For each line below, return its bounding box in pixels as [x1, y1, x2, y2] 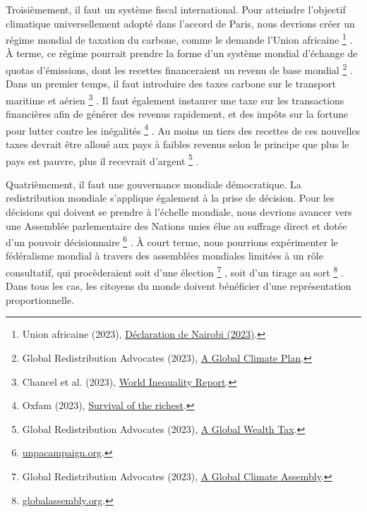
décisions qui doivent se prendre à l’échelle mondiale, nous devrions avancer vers [6, 205, 352, 219]
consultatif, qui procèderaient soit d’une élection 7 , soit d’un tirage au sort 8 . [6, 263, 344, 279]
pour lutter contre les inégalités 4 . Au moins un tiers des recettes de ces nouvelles [6, 121, 361, 138]
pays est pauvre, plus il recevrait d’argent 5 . [6, 151, 199, 168]
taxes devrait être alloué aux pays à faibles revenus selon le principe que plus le [6, 136, 349, 151]
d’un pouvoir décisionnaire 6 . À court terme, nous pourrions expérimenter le [6, 233, 338, 249]
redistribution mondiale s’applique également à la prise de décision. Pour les [6, 190, 335, 205]
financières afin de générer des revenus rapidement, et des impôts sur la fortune [6, 106, 349, 121]
